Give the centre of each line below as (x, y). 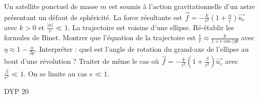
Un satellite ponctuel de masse (51, 6)
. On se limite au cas (56, 74)
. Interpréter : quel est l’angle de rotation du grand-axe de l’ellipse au (142, 49)
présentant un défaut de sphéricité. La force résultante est (93, 17)
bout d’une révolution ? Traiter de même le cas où (81, 61)
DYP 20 (16, 91)
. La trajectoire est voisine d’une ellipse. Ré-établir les (151, 27)
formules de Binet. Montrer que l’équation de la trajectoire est (100, 37)
